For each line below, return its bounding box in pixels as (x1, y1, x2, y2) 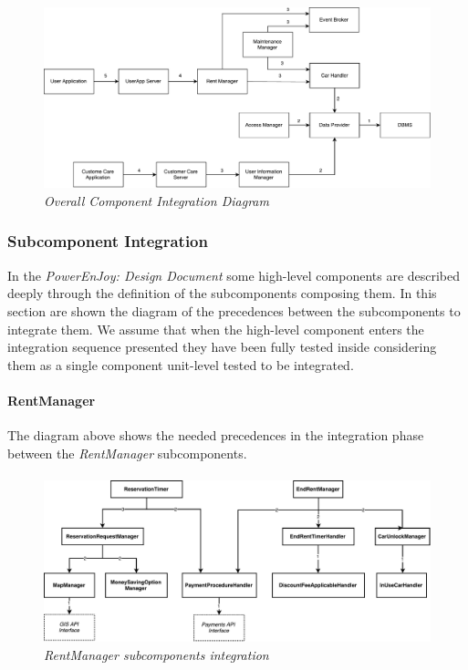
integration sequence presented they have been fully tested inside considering (7, 337, 437, 356)
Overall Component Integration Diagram (44, 191, 269, 210)
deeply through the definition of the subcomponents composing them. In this (7, 283, 437, 303)
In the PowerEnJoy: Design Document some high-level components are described (7, 265, 461, 284)
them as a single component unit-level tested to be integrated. (7, 355, 354, 374)
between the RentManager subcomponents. (7, 443, 247, 462)
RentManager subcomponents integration (44, 644, 269, 664)
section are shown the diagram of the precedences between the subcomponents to (7, 301, 461, 320)
